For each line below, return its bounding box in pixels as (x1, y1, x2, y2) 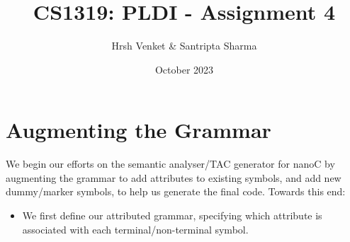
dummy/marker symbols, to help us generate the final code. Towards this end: (6, 184, 346, 199)
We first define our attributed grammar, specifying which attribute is (22, 208, 322, 223)
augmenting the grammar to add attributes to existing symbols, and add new (6, 170, 341, 185)
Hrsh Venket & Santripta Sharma (111, 38, 257, 53)
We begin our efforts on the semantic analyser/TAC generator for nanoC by (6, 156, 335, 171)
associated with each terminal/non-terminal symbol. (22, 221, 249, 236)
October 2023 (154, 62, 214, 76)
